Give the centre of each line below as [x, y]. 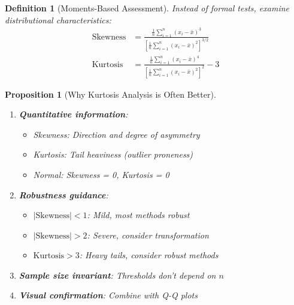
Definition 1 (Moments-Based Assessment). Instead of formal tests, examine [147, 8]
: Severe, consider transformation [148, 235]
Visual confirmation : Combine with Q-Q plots [108, 295]
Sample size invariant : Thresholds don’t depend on [117, 275]
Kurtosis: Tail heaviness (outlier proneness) [113, 154]
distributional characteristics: [58, 19]
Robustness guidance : [63, 194]
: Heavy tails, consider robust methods [149, 255]
